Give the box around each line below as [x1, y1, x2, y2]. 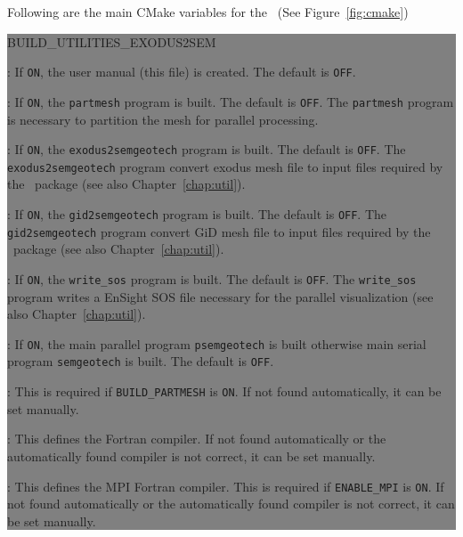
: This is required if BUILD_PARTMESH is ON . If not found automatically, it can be [7, 382, 442, 401]
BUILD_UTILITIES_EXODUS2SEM [7, 32, 216, 51]
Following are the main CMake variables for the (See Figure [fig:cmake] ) [7, 3, 409, 20]
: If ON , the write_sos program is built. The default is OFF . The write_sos [7, 269, 417, 288]
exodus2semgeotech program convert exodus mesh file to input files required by [7, 157, 443, 175]
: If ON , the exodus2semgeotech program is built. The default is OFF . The [7, 140, 406, 159]
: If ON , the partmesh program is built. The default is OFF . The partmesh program [7, 92, 454, 110]
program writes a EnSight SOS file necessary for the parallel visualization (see [7, 287, 434, 305]
